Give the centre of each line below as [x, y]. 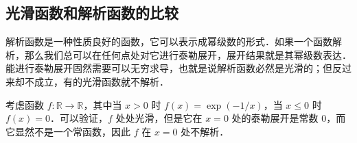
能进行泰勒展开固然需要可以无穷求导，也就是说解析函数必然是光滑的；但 [169, 68]
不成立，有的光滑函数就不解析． [96, 81]
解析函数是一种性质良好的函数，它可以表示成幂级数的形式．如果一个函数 [169, 41]
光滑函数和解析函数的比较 [92, 13]
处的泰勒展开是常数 [275, 118]
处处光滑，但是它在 [159, 118]
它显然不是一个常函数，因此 [68, 131]
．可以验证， [79, 118]
